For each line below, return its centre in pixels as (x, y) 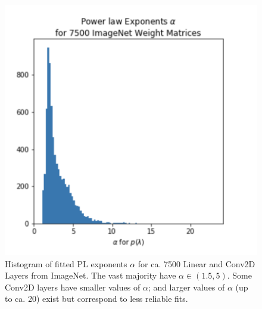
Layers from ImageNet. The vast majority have (91, 275)
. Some (239, 275)
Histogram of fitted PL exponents (66, 263)
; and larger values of (186, 287)
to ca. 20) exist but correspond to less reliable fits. (96, 299)
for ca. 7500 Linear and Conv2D (196, 263)
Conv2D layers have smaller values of (73, 287)
